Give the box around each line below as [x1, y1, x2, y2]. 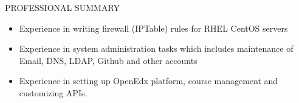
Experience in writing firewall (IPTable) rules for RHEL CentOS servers [19, 21, 288, 34]
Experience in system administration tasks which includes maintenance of [19, 42, 294, 55]
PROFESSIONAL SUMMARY [5, 1, 120, 13]
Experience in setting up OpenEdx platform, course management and [19, 74, 278, 87]
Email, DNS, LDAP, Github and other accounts [19, 54, 198, 66]
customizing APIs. [19, 86, 88, 99]
